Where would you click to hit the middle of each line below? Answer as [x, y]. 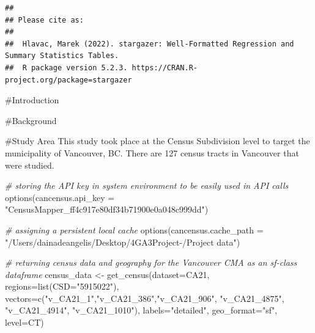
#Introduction [32, 100]
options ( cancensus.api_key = [60, 197]
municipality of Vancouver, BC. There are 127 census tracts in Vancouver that [152, 152]
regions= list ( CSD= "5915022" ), [62, 286]
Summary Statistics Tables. [62, 56]
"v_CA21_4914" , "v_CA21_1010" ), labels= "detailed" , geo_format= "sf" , [141, 310]
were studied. [30, 165]
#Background [31, 120]
